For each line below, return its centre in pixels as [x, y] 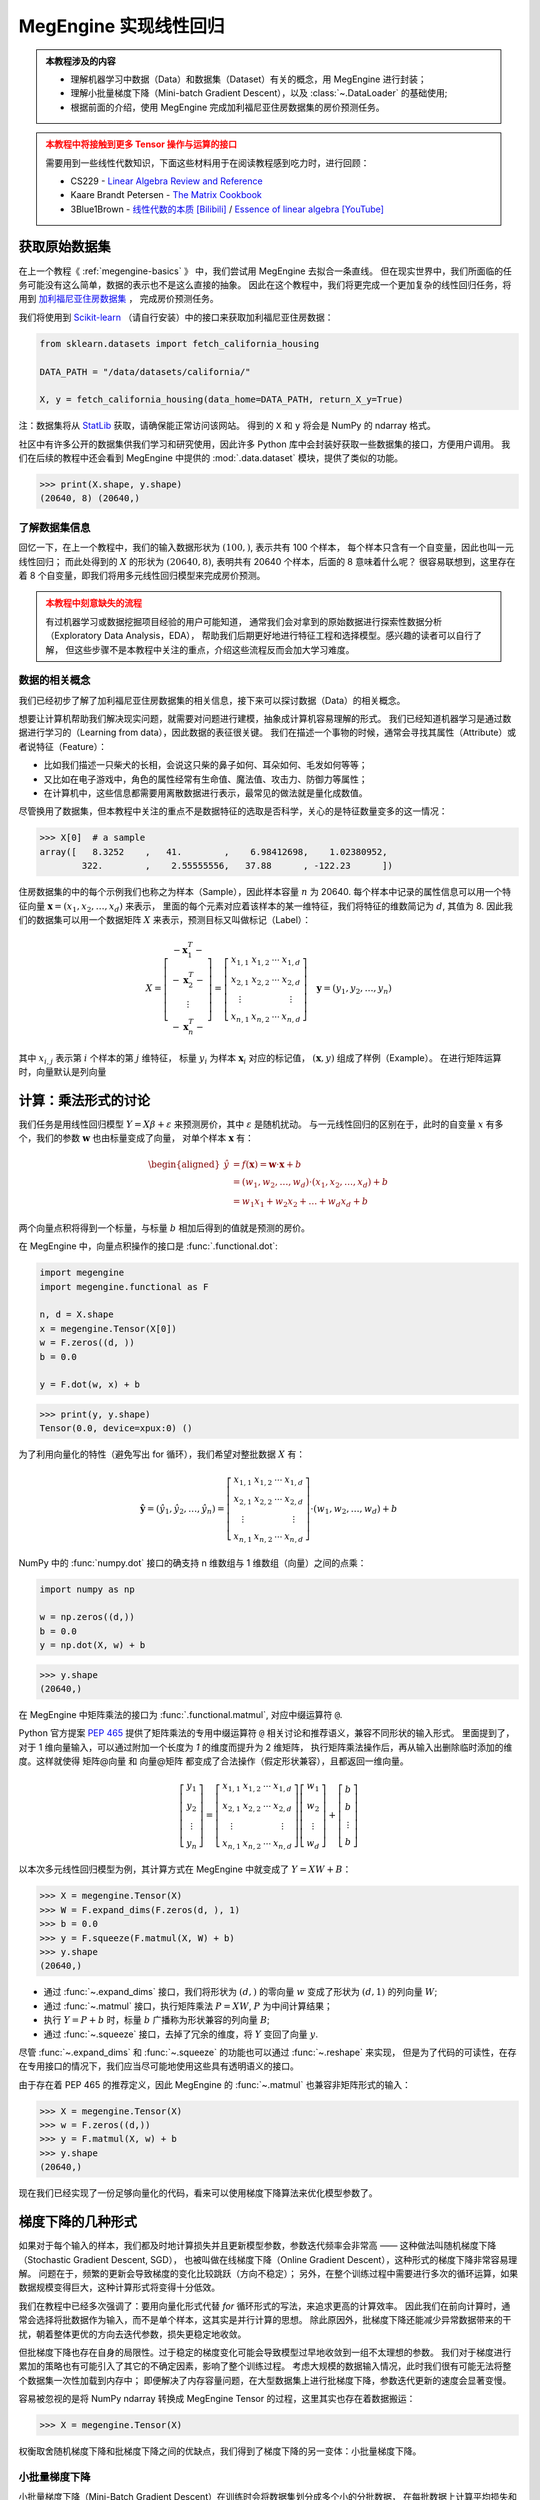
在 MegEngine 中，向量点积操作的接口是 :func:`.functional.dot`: [148, 1246]
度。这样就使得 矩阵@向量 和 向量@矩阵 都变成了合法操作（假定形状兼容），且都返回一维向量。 [213, 1761]
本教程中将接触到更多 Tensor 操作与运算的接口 [141, 144]
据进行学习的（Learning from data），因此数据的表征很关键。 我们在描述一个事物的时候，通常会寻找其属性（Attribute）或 [267, 732]
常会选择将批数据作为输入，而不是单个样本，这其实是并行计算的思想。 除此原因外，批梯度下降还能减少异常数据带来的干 [265, 2320]
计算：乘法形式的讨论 [84, 1100]
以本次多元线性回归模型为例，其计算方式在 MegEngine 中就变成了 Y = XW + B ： [185, 1869]
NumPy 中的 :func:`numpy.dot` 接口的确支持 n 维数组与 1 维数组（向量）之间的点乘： [192, 1562]
